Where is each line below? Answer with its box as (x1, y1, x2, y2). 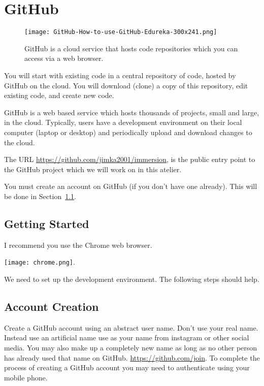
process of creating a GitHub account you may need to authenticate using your (4, 362, 250, 373)
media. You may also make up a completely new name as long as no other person (4, 342, 257, 352)
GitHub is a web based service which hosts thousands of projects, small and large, (4, 107, 259, 117)
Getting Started (4, 215, 89, 231)
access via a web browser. (24, 53, 104, 63)
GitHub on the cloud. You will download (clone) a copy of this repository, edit (4, 80, 248, 90)
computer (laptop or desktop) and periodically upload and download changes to (4, 126, 252, 137)
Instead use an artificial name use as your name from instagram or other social (4, 332, 249, 343)
